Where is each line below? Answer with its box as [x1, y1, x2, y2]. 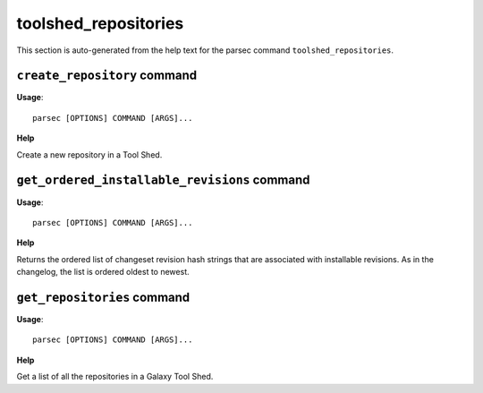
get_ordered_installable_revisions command [16, 173, 310, 188]
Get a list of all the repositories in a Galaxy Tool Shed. [16, 372, 214, 382]
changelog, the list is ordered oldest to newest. [16, 267, 190, 278]
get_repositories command [16, 289, 191, 304]
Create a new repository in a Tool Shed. [16, 149, 163, 160]
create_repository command [16, 68, 197, 83]
